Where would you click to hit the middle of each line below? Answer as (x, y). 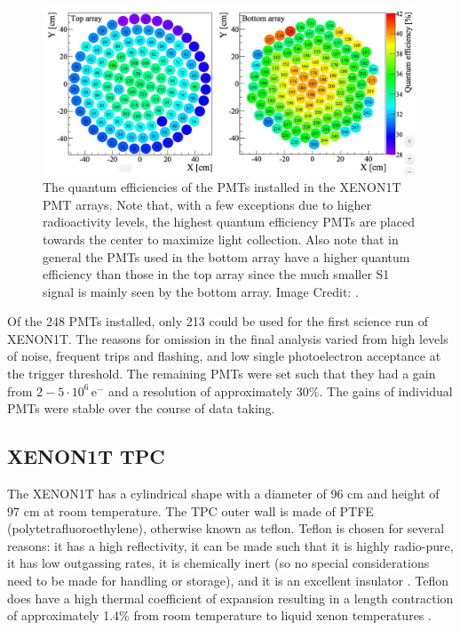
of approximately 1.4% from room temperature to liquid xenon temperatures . (219, 615)
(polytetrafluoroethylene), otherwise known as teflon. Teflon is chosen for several (226, 528)
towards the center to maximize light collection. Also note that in (221, 239)
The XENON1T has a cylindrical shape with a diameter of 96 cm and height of (223, 494)
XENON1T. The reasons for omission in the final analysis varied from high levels (228, 338)
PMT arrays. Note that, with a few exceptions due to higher (207, 204)
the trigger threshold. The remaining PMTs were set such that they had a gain (222, 374)
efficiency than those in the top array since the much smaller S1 (216, 274)
